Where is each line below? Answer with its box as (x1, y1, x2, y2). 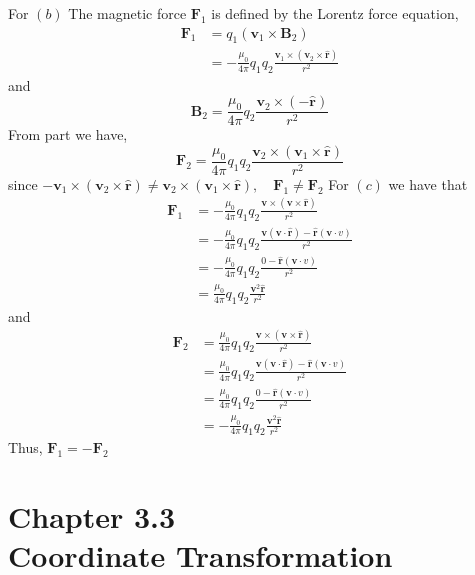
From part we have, (8, 124, 128, 145)
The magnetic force (68, 3, 187, 23)
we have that (388, 173, 468, 194)
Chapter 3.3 (8, 496, 176, 537)
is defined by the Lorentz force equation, (211, 3, 459, 23)
